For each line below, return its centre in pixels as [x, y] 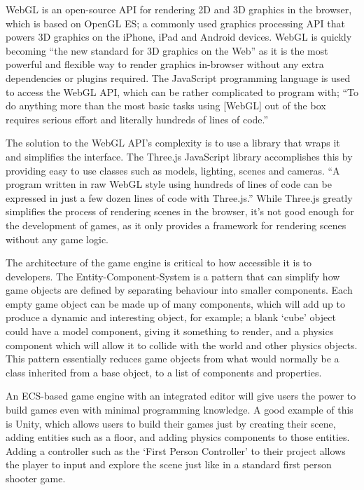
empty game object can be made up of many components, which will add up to [176, 303]
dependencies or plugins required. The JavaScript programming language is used [178, 77]
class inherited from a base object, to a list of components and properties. [164, 372]
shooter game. [36, 478]
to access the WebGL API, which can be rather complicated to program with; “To [182, 91]
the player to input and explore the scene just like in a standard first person [169, 464]
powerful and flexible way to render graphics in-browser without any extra [165, 64]
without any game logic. [57, 239]
